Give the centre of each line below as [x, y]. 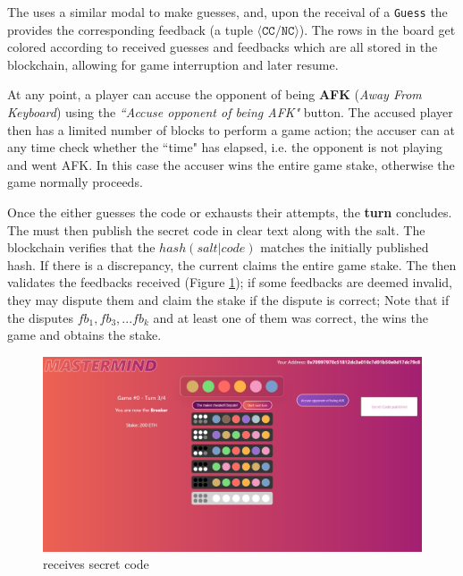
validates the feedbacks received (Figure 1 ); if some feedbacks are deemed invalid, [230, 282]
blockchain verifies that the [81, 247]
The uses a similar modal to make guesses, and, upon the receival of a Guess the [227, 12]
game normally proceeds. [75, 182]
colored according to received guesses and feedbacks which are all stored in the [223, 47]
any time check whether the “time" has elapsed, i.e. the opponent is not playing [225, 147]
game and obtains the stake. [84, 335]
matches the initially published [345, 247]
